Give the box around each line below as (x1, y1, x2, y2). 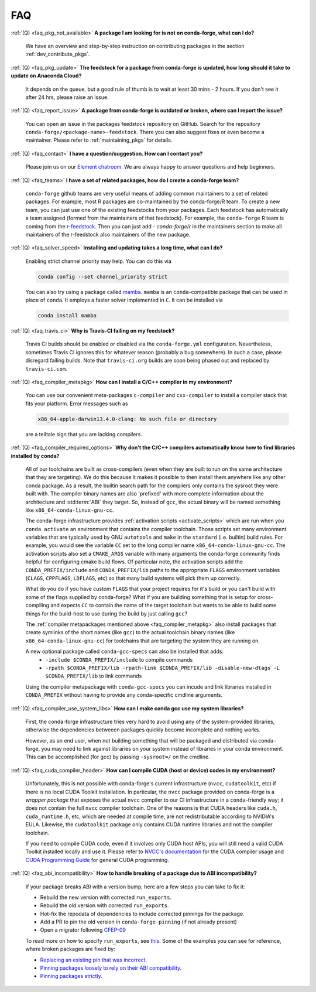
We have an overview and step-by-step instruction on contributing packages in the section (25, 42, 245, 49)
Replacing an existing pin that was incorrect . (40, 956, 147, 963)
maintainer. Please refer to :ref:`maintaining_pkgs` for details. (25, 136, 173, 143)
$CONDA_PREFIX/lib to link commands (45, 672, 142, 679)
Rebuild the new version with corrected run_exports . (40, 894, 172, 901)
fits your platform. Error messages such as (25, 400, 128, 407)
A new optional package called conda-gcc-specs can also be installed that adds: (25, 648, 224, 655)
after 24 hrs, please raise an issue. (25, 94, 109, 101)
